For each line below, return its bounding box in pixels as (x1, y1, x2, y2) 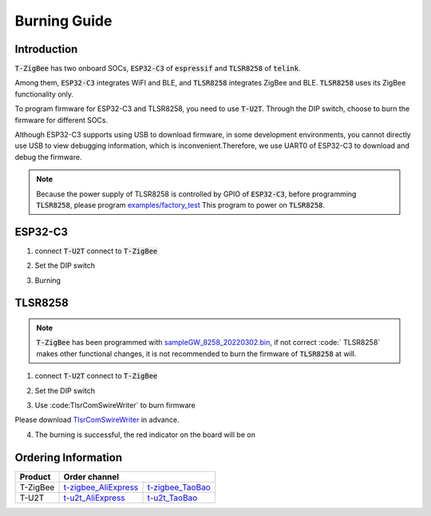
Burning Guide (14, 12, 113, 30)
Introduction (14, 42, 78, 56)
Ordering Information (14, 451, 123, 464)
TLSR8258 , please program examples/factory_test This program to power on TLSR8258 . (36, 200, 326, 209)
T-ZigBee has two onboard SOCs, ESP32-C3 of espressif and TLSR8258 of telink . (14, 64, 301, 73)
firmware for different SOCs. (14, 115, 109, 125)
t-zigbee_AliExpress (63, 482, 139, 493)
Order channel (63, 471, 120, 482)
